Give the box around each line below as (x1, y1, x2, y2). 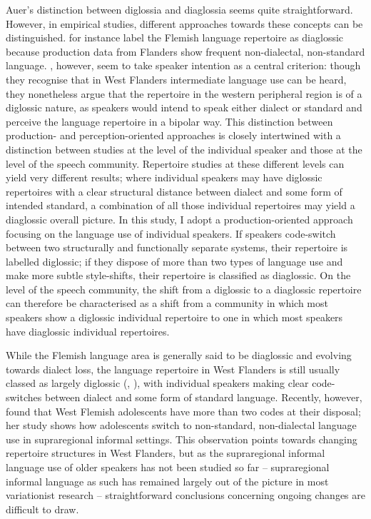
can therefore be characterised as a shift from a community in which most (6, 296, 328, 311)
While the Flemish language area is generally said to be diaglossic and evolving (6, 348, 352, 363)
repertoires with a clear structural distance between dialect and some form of (6, 183, 342, 198)
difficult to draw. (6, 501, 79, 516)
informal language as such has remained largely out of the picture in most (6, 473, 329, 488)
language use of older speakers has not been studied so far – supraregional (6, 460, 330, 474)
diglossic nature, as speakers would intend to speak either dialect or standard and (6, 100, 362, 115)
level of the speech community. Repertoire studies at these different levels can (6, 156, 345, 171)
